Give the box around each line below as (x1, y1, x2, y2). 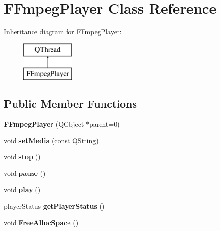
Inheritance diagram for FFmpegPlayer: (4, 26, 122, 37)
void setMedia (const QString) (4, 135, 99, 145)
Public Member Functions (4, 96, 137, 111)
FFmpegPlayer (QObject (4, 119, 84, 129)
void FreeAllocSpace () (4, 217, 79, 227)
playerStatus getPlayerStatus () (4, 201, 105, 211)
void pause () (4, 168, 46, 178)
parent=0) (89, 119, 120, 129)
